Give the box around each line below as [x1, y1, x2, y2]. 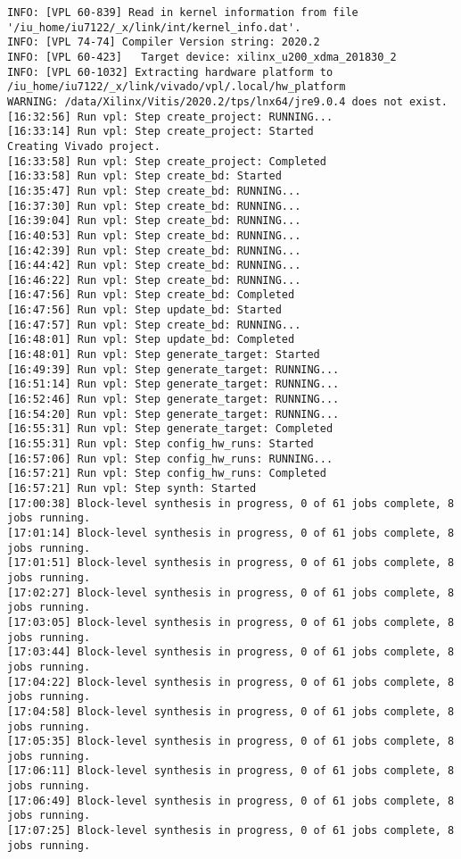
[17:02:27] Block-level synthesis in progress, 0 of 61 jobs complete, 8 [7, 586, 455, 599]
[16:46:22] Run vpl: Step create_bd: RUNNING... [7, 273, 301, 287]
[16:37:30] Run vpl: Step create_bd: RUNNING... [7, 199, 301, 213]
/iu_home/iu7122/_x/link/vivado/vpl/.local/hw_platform [7, 80, 346, 94]
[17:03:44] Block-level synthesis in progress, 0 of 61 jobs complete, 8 [7, 646, 455, 659]
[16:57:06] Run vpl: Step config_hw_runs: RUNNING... [7, 452, 333, 465]
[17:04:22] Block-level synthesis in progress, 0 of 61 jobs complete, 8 [7, 675, 455, 688]
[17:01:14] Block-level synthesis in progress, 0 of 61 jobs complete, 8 [7, 526, 455, 539]
